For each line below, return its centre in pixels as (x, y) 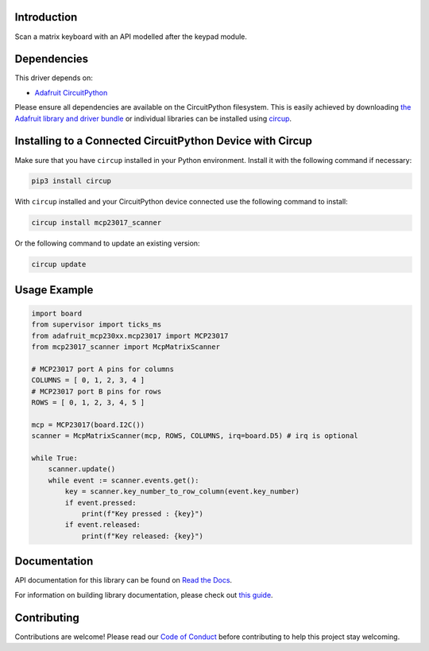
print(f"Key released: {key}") (143, 536)
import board (57, 314)
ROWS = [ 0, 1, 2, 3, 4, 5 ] (88, 403)
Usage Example (54, 290)
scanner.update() (82, 469)
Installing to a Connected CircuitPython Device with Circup (164, 141)
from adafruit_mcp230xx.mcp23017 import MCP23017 (130, 335)
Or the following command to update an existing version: (107, 243)
